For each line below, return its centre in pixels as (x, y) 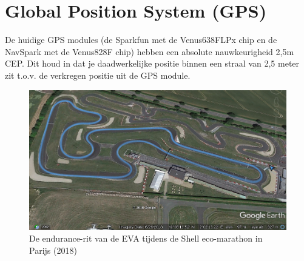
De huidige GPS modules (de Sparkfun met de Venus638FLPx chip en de (141, 40)
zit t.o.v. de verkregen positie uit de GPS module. (98, 75)
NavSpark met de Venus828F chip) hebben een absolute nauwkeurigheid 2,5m (150, 51)
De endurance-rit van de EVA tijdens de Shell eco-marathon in (146, 238)
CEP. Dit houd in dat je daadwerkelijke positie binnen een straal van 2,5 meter (152, 63)
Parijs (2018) (53, 250)
